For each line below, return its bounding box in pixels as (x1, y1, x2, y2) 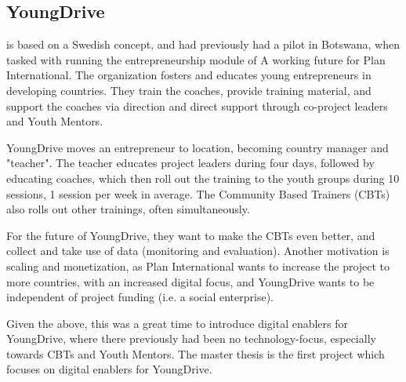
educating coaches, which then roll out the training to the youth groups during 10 (6, 169, 400, 186)
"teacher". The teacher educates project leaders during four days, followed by (6, 155, 375, 171)
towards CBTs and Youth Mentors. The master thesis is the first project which (6, 345, 385, 362)
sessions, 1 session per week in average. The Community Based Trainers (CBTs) (6, 185, 390, 202)
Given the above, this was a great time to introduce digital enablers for (6, 315, 349, 331)
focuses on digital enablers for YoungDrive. (6, 361, 212, 377)
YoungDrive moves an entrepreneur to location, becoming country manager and (6, 139, 389, 155)
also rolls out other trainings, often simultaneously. (6, 201, 250, 217)
